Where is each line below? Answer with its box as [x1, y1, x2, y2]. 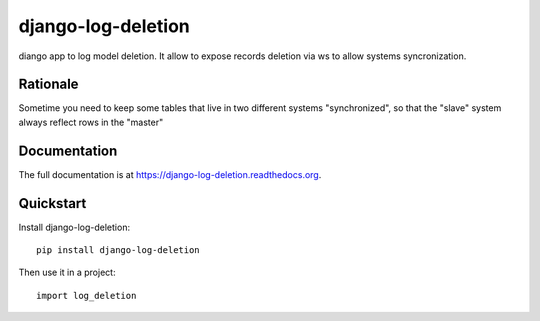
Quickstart [18, 195, 87, 212]
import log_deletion [36, 290, 137, 301]
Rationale [18, 76, 79, 93]
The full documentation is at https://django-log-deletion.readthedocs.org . [18, 168, 322, 180]
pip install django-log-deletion [36, 245, 200, 256]
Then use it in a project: [18, 266, 116, 279]
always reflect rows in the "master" [18, 116, 164, 128]
